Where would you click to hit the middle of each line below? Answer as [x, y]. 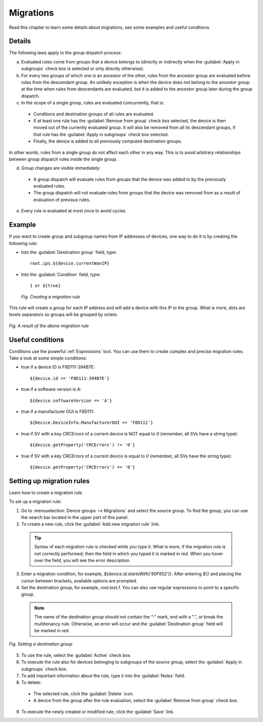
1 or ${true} [45, 286]
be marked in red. [52, 631]
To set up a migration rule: [35, 502]
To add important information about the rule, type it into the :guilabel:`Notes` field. [103, 676]
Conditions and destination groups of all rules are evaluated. [94, 114]
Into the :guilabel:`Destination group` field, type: [69, 252]
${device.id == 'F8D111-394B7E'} [70, 378]
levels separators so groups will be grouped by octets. [64, 314]
